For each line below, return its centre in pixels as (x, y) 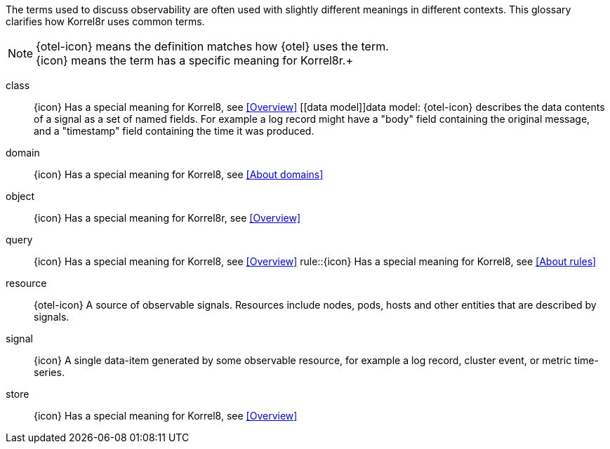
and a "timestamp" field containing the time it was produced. (174, 131)
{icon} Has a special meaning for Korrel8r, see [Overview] (167, 218)
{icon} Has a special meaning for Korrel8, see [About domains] (179, 174)
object (20, 196)
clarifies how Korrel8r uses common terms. (105, 21)
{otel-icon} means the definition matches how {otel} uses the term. (212, 46)
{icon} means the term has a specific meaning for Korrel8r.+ (194, 60)
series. (49, 372)
